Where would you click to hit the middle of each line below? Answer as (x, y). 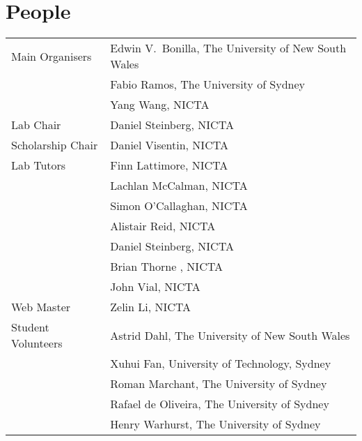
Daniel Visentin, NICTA (169, 145)
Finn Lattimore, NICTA (169, 165)
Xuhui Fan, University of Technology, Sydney (221, 364)
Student (30, 327)
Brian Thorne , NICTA (166, 267)
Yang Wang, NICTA (160, 105)
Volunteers (37, 343)
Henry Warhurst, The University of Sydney (215, 424)
